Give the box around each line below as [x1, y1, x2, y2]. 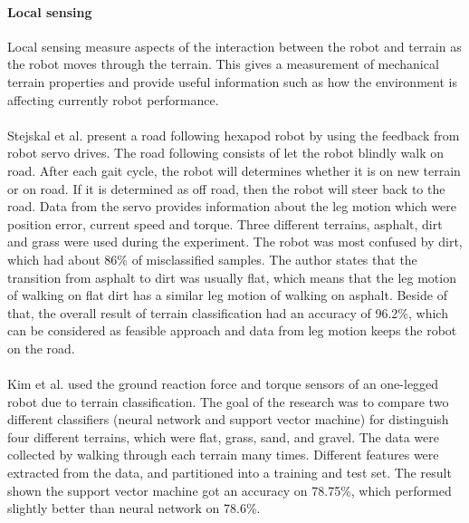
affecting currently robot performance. [7, 90, 219, 109]
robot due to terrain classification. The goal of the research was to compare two [7, 392, 449, 411]
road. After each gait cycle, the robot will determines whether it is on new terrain [7, 160, 461, 179]
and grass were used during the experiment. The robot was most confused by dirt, [7, 232, 463, 251]
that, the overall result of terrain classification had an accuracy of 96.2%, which [7, 303, 448, 322]
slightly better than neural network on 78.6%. [7, 499, 261, 518]
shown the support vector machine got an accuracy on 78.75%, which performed [7, 480, 452, 499]
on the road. [7, 338, 75, 357]
